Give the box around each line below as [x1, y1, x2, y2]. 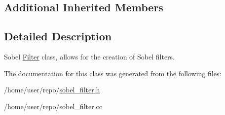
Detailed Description [4, 29, 112, 44]
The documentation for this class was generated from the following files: [4, 68, 222, 78]
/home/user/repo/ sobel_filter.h [4, 85, 100, 95]
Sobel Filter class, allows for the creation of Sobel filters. [4, 51, 175, 61]
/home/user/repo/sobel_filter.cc [4, 101, 102, 111]
